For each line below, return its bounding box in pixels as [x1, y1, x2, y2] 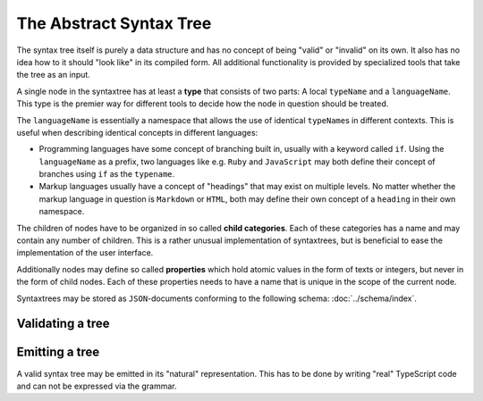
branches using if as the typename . [38, 169, 175, 180]
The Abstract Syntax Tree [16, 13, 212, 33]
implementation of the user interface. [16, 247, 154, 258]
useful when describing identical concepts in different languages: [16, 127, 258, 138]
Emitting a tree [16, 345, 100, 360]
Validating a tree [16, 316, 111, 331]
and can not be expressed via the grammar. [16, 380, 177, 391]
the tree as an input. [16, 70, 91, 80]
